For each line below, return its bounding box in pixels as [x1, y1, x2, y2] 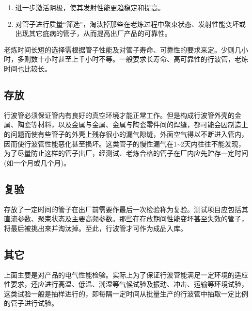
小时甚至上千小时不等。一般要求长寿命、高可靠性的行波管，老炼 [44, 54, 248, 64]
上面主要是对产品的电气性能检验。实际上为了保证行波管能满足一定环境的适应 [4, 269, 248, 279]
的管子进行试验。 [4, 298, 58, 308]
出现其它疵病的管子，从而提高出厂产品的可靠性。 [15, 28, 172, 38]
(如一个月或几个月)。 [4, 157, 70, 167]
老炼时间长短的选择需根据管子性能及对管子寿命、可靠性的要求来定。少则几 [4, 44, 241, 54]
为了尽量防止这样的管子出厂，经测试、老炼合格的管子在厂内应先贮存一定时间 [4, 148, 248, 158]
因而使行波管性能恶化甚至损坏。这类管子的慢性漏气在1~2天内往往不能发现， [4, 138, 245, 148]
